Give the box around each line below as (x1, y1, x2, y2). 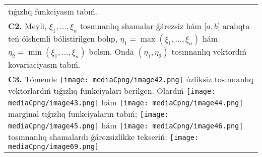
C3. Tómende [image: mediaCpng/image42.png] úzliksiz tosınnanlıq (8, 73, 253, 85)
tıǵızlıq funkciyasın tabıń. (8, 6, 98, 17)
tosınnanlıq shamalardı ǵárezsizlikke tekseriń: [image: (8, 131, 199, 143)
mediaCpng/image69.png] (8, 142, 99, 151)
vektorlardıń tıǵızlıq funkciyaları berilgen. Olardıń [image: (8, 85, 216, 97)
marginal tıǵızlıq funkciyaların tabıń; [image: (8, 108, 169, 120)
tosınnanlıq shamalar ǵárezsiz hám (80, 20, 202, 32)
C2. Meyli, (8, 20, 47, 32)
